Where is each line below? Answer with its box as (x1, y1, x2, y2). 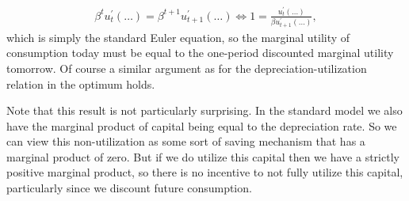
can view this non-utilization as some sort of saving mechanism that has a (6, 133, 365, 150)
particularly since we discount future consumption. (6, 180, 252, 196)
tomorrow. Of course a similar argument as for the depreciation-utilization (6, 59, 367, 76)
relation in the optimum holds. (6, 75, 155, 92)
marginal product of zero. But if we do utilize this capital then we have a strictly (6, 148, 399, 165)
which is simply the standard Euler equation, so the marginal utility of (6, 28, 350, 45)
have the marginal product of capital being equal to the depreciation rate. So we (6, 117, 397, 134)
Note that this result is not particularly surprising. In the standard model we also (6, 102, 403, 119)
